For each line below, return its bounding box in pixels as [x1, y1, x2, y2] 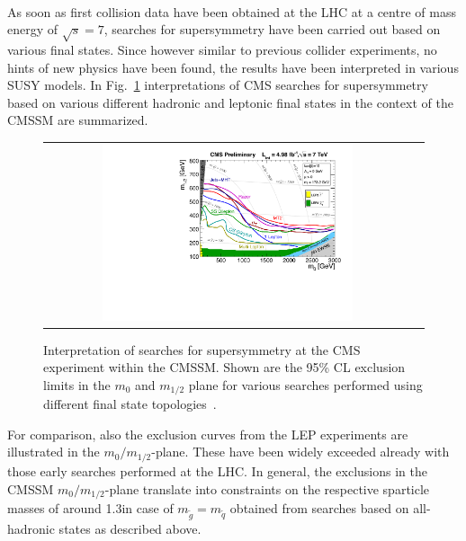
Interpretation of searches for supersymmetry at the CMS [43, 340, 361, 359]
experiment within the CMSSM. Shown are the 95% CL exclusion [43, 358, 406, 377]
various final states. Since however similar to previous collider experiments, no [7, 40, 437, 58]
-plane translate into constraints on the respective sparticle [104, 479, 430, 498]
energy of [7, 20, 58, 39]
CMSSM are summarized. [7, 111, 148, 129]
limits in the [43, 375, 111, 394]
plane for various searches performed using [188, 375, 423, 394]
